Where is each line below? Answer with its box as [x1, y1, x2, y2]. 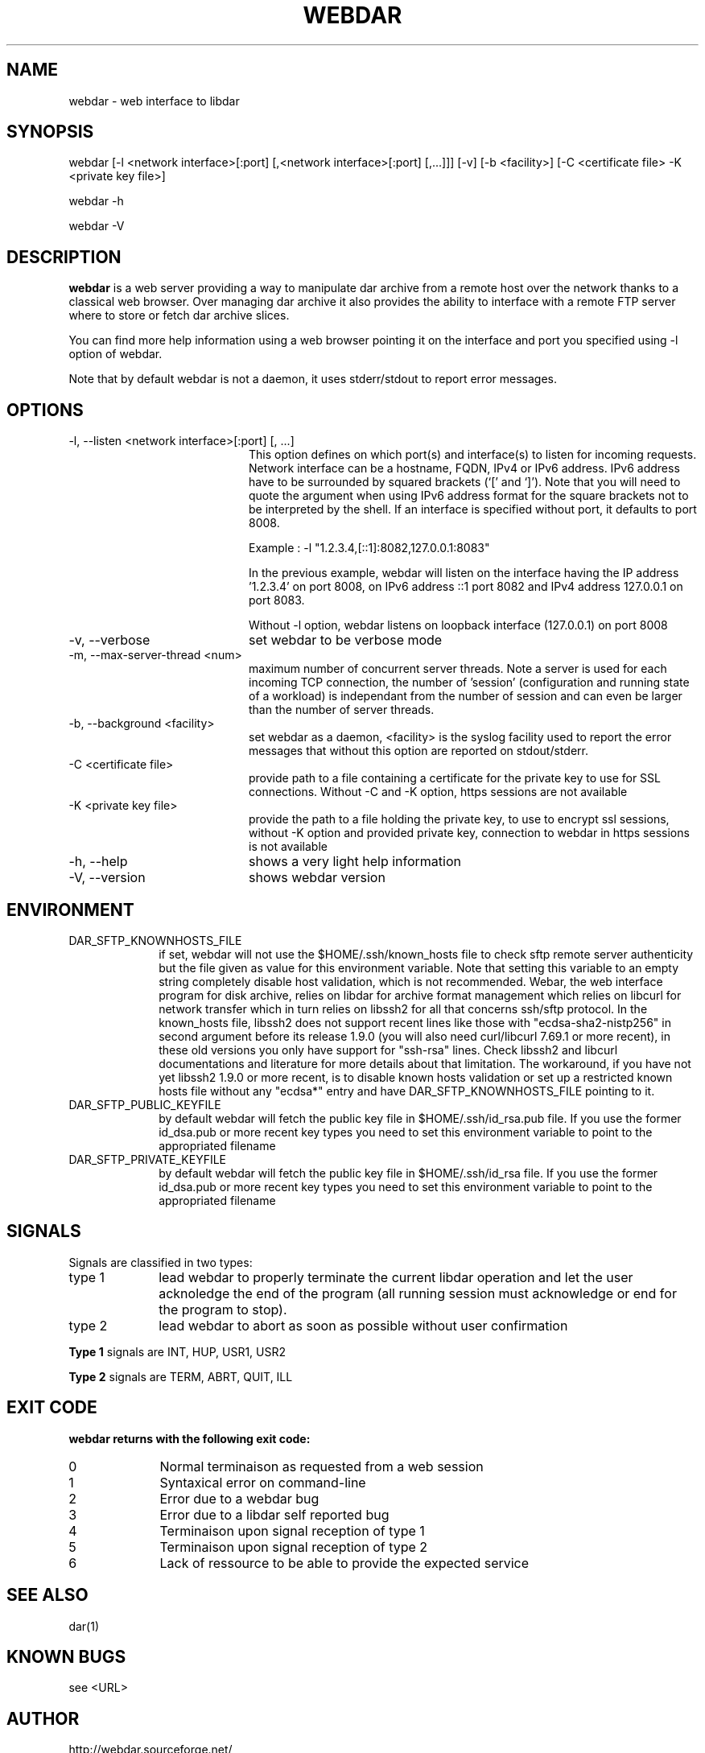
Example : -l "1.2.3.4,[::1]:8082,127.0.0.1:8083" [249, 541, 490, 555]
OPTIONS [6, 399, 84, 420]
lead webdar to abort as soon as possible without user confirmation [159, 1317, 568, 1334]
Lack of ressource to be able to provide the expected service [159, 1554, 530, 1571]
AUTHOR [6, 1708, 80, 1729]
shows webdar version [248, 869, 385, 886]
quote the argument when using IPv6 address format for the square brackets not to [249, 489, 689, 503]
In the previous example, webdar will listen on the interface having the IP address [249, 566, 679, 580]
